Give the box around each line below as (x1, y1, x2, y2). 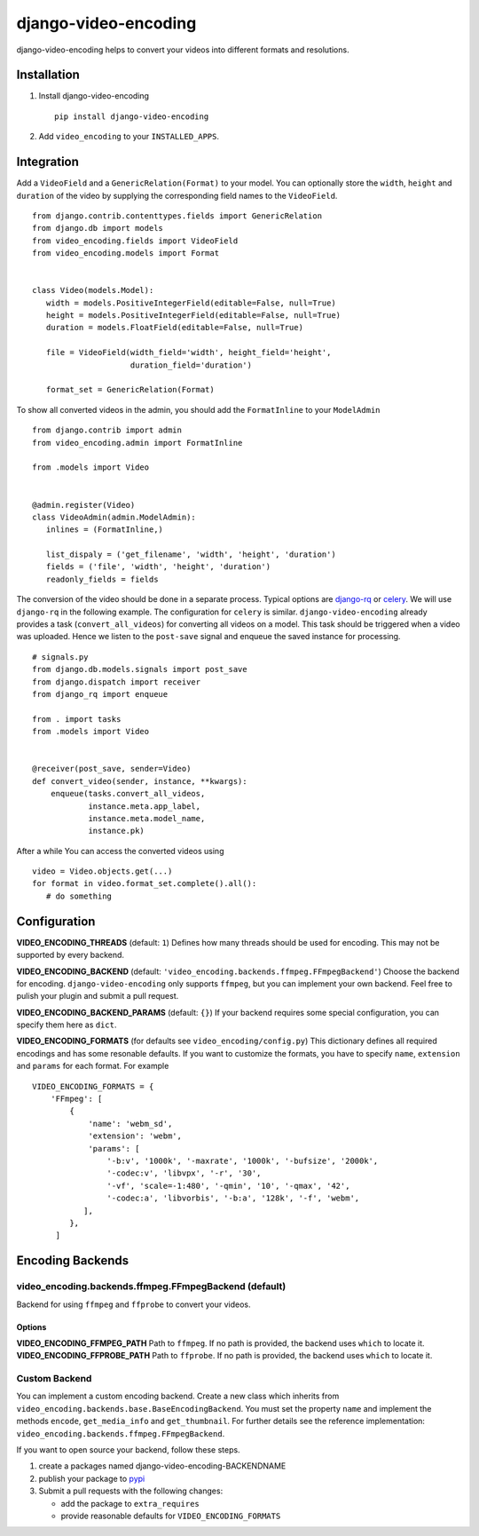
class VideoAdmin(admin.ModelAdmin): (32, 511, 197, 522)
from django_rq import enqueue (32, 689, 169, 699)
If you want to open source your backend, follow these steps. (16, 1444, 240, 1455)
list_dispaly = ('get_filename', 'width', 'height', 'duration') (45, 550, 336, 559)
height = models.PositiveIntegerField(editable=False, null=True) (45, 311, 342, 321)
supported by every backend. (16, 950, 124, 961)
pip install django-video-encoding (54, 111, 209, 122)
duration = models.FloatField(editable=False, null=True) (45, 322, 303, 333)
